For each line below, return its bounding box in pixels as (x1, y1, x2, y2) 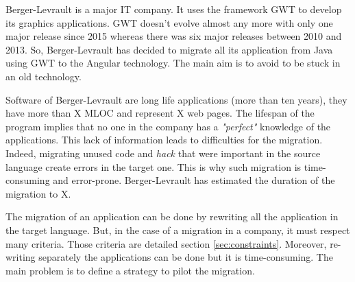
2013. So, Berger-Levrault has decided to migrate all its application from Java (5, 42, 333, 56)
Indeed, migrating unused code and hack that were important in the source (5, 145, 321, 160)
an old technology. (5, 69, 82, 83)
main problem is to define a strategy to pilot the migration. (5, 263, 255, 277)
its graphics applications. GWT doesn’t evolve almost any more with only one (5, 15, 333, 30)
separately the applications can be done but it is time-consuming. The (38, 250, 333, 264)
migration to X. (5, 186, 71, 200)
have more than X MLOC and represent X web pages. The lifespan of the (5, 106, 315, 120)
